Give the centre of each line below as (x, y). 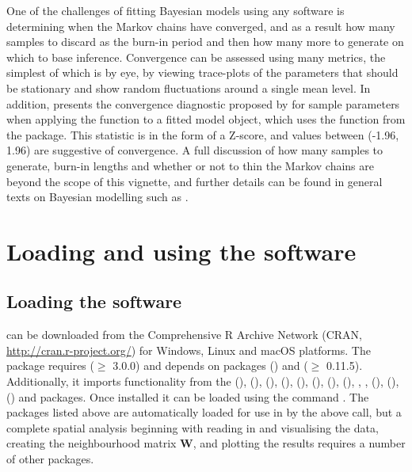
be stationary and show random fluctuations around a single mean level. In (189, 88)
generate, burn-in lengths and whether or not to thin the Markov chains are (190, 165)
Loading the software (94, 301)
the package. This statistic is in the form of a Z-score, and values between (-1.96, (203, 134)
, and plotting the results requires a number (299, 443)
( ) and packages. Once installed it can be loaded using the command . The (188, 396)
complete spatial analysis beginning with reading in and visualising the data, (193, 427)
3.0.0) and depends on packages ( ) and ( (210, 365)
